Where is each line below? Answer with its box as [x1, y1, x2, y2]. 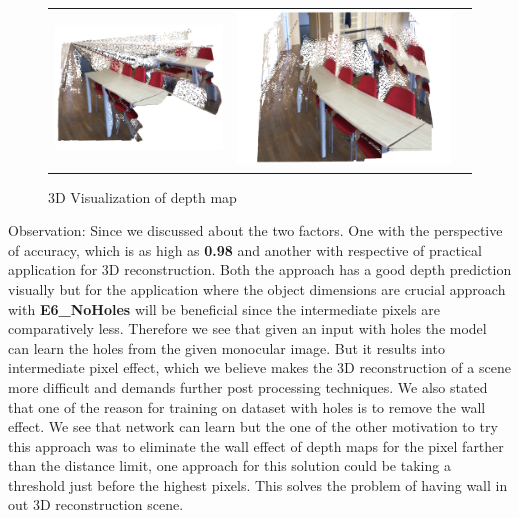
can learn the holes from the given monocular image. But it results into [8, 337, 445, 358]
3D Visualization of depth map [48, 186, 237, 207]
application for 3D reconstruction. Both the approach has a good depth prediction [8, 259, 512, 280]
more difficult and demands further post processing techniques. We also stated [8, 376, 488, 397]
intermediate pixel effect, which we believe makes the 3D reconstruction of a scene [8, 357, 511, 378]
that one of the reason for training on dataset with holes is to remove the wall [8, 396, 486, 417]
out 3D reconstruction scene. [8, 494, 184, 515]
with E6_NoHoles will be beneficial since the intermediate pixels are [8, 298, 440, 319]
